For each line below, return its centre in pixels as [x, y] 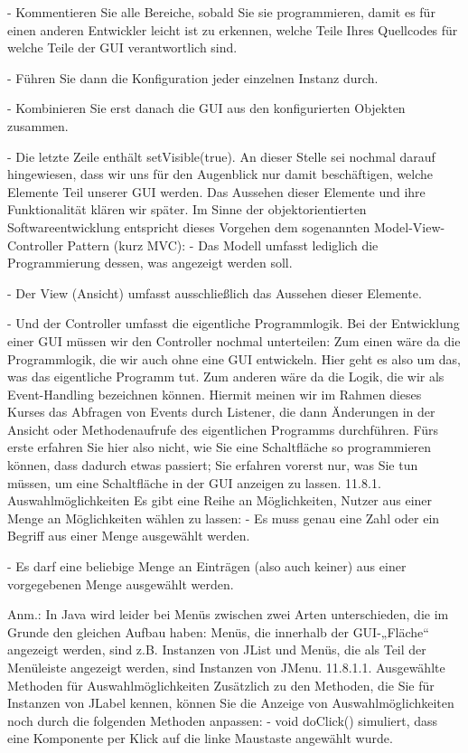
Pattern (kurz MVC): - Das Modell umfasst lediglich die [223, 245]
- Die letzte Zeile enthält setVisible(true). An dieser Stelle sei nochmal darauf [221, 156]
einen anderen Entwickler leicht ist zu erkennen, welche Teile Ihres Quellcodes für [233, 29]
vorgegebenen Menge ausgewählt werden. [121, 584]
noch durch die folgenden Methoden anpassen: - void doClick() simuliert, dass [223, 720]
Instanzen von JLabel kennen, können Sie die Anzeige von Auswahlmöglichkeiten [231, 703]
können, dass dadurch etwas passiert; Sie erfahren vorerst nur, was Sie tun [213, 465]
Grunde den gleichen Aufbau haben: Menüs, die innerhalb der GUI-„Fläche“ [218, 631]
